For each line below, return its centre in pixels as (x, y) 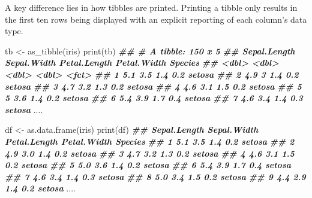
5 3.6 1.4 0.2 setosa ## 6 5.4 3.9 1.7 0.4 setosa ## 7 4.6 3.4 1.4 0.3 (154, 98)
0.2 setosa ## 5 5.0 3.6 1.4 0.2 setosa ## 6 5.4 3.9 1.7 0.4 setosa (148, 165)
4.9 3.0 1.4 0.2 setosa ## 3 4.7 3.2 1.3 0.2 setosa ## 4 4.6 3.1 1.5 (150, 153)
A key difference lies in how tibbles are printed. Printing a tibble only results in (151, 7)
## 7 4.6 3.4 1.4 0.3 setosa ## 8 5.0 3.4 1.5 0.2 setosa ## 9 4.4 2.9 (155, 176)
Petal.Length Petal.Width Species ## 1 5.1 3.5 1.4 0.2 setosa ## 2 (150, 141)
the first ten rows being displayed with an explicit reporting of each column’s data (156, 19)
